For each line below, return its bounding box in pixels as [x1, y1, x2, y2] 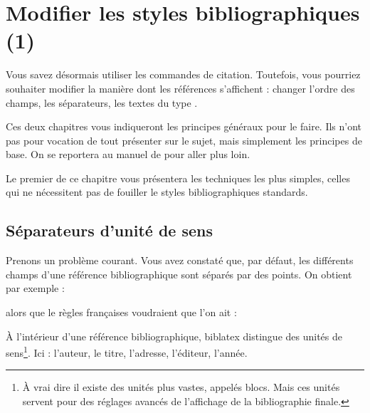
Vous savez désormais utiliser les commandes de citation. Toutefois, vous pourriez [6, 67, 361, 82]
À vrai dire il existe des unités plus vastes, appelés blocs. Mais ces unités [22, 380, 340, 394]
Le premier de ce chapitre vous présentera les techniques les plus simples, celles [6, 170, 350, 185]
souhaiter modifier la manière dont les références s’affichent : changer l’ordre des [6, 80, 355, 95]
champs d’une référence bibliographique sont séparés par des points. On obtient [6, 266, 352, 281]
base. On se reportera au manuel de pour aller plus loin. [6, 147, 250, 162]
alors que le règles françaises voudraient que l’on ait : [6, 305, 237, 320]
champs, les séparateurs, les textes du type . [6, 95, 198, 110]
